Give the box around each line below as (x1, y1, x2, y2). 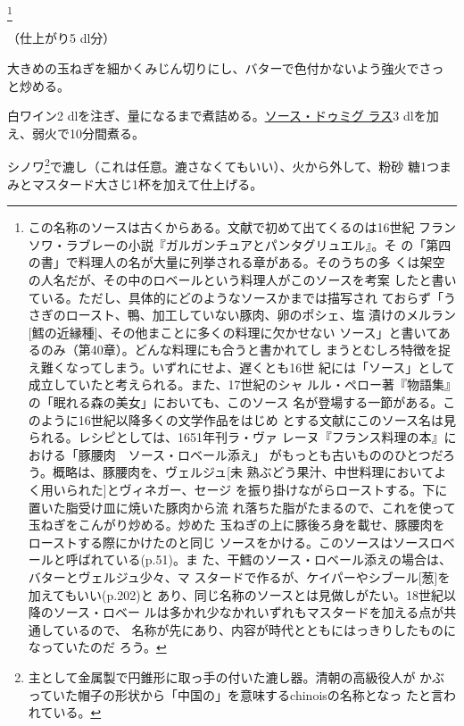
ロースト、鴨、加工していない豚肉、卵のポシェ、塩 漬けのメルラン (65, 305, 457, 324)
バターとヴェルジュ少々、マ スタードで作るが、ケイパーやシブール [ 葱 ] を (28, 568, 451, 587)
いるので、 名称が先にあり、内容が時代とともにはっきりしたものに (65, 620, 456, 638)
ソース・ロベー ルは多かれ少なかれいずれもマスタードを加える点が (53, 603, 444, 622)
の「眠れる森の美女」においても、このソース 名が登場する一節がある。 (28, 393, 443, 412)
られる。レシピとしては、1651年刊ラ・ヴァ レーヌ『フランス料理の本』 (28, 428, 444, 446)
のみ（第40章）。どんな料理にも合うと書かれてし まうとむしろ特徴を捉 (40, 340, 452, 359)
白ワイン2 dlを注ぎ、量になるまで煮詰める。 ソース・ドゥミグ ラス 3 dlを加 (7, 106, 439, 125)
